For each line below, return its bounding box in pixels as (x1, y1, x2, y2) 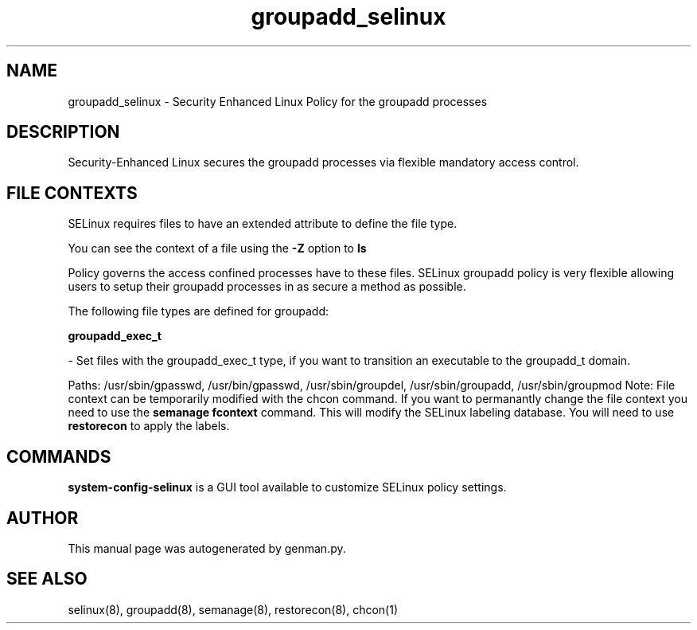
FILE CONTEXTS (6, 182, 138, 203)
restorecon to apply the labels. (68, 419, 230, 433)
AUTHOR (6, 507, 79, 528)
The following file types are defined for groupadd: (68, 304, 329, 319)
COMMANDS (6, 446, 111, 467)
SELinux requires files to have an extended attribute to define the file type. (68, 217, 458, 231)
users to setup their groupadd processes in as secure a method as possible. (68, 280, 466, 294)
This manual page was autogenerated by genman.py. (68, 541, 346, 555)
